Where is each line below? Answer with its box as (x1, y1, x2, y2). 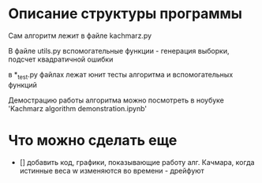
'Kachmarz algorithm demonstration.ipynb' (8, 103, 148, 113)
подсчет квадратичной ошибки (8, 54, 114, 64)
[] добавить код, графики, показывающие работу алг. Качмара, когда (19, 157, 255, 166)
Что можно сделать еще (8, 131, 178, 149)
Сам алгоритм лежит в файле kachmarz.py (8, 31, 152, 40)
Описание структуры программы (8, 5, 243, 23)
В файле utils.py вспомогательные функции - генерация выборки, (8, 46, 230, 55)
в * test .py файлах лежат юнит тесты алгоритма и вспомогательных (8, 69, 234, 81)
